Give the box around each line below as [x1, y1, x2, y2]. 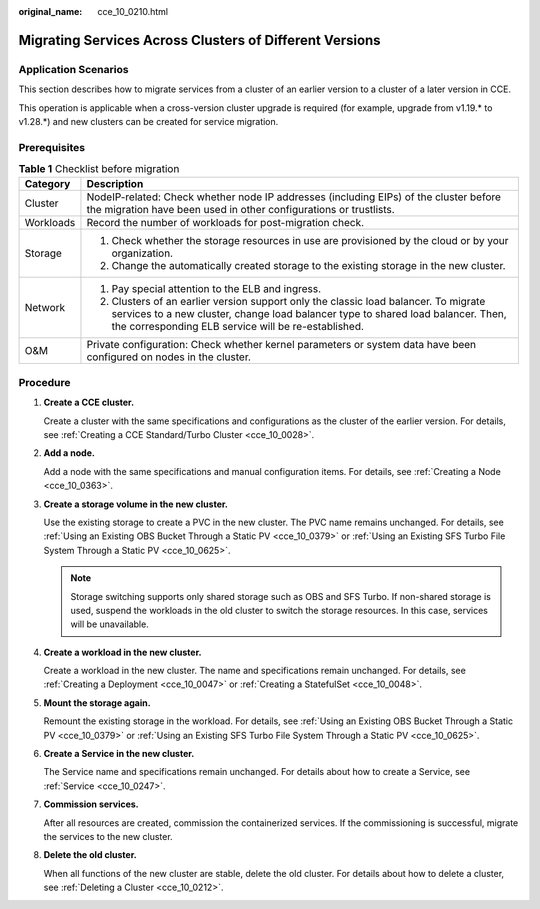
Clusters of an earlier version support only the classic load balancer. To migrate [111, 295, 486, 309]
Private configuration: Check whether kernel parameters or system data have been [86, 338, 477, 352]
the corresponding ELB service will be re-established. [111, 320, 365, 334]
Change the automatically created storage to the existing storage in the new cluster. [111, 259, 506, 273]
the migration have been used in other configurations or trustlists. [86, 203, 395, 217]
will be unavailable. [70, 618, 149, 630]
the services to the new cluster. [43, 830, 174, 842]
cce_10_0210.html [97, 6, 169, 17]
